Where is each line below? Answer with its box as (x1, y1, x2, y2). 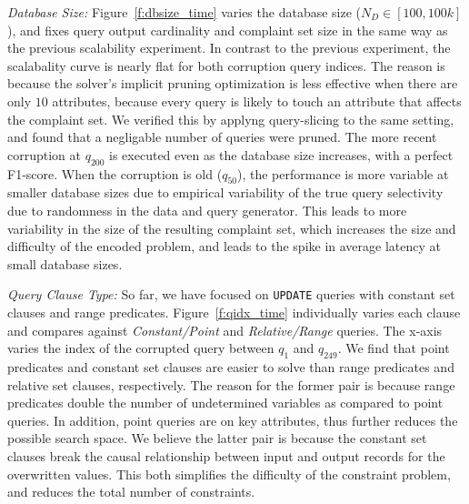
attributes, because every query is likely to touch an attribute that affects (52, 91, 462, 110)
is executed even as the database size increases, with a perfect (109, 145, 454, 164)
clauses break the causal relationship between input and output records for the (7, 446, 445, 465)
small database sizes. (7, 254, 123, 273)
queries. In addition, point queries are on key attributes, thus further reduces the (7, 410, 458, 429)
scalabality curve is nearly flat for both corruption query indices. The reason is (7, 55, 445, 75)
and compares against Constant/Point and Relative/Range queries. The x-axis (7, 320, 443, 339)
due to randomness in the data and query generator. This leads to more (7, 200, 407, 219)
